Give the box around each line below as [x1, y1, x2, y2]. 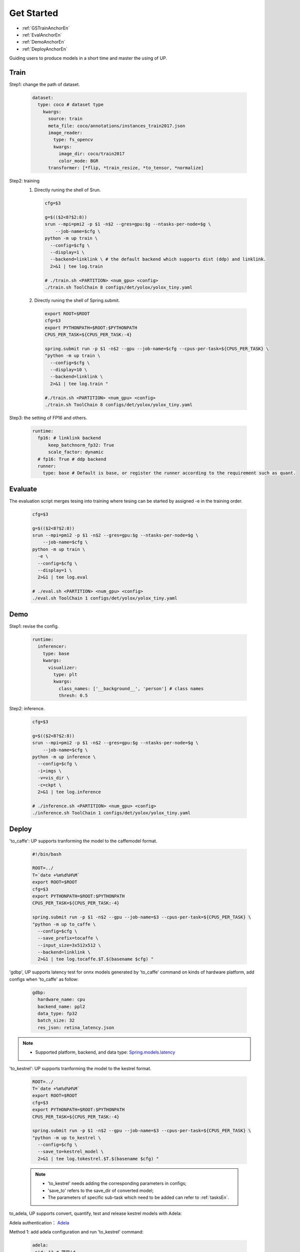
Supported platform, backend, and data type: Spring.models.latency [35, 1049, 175, 1055]
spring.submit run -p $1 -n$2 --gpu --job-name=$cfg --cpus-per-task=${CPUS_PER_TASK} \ [44, 346, 269, 352]
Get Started [9, 8, 58, 19]
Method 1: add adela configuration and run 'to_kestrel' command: [9, 1229, 143, 1235]
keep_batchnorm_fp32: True [48, 442, 114, 448]
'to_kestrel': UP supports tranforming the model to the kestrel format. [9, 1065, 151, 1071]
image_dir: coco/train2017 [58, 151, 125, 157]
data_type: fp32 [37, 1011, 77, 1017]
